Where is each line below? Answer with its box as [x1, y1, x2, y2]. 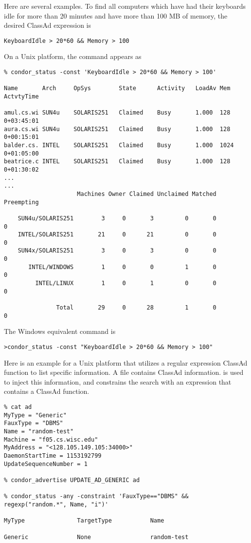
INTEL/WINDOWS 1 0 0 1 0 [28, 263, 216, 271]
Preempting [4, 198, 39, 206]
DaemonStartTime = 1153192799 [4, 452, 102, 459]
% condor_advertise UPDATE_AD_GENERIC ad [4, 476, 140, 484]
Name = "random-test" [4, 427, 74, 435]
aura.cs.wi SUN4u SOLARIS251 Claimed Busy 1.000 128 [4, 125, 231, 133]
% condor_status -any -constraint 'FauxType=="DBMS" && [4, 493, 189, 500]
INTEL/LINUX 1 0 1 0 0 [35, 280, 216, 287]
